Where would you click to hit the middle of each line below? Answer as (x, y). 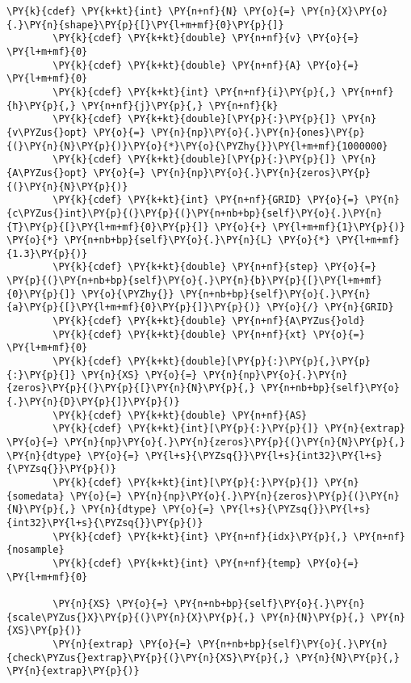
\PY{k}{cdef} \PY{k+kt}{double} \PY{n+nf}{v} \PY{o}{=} (206, 38)
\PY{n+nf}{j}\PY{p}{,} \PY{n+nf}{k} (180, 105)
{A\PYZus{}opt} (47, 173)
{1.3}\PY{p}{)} (47, 253)
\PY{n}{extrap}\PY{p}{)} (73, 671)
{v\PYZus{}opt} (47, 132)
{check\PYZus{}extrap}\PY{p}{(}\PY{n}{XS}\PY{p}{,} (148, 658)
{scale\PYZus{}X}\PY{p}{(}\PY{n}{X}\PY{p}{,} (131, 617)
